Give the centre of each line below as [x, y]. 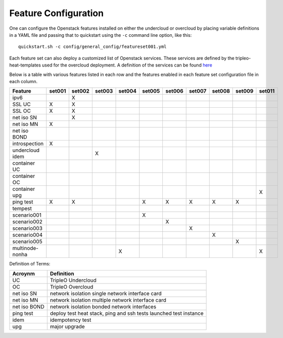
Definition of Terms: [30, 264]
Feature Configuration [57, 13]
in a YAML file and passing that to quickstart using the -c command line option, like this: [101, 35]
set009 [245, 91]
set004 [127, 91]
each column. [23, 81]
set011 [267, 91]
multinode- [25, 248]
